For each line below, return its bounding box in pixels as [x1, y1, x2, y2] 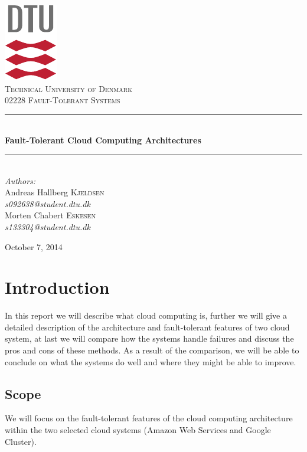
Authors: [5, 174, 36, 186]
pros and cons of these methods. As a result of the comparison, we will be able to [5, 344, 299, 356]
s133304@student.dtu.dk [5, 220, 90, 232]
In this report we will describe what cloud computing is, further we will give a [5, 309, 287, 322]
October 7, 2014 [5, 240, 63, 253]
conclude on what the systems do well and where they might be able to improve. [5, 355, 296, 368]
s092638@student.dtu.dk [5, 197, 90, 209]
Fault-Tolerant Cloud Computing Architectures [5, 134, 201, 146]
